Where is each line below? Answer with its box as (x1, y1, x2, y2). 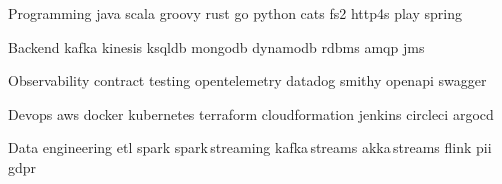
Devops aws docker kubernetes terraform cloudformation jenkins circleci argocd (8, 103, 494, 124)
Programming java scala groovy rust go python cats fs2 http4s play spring (8, 3, 462, 23)
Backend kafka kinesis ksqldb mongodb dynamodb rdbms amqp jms (8, 36, 425, 57)
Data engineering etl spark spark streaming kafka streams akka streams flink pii (8, 137, 492, 158)
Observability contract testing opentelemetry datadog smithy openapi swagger (8, 70, 487, 91)
